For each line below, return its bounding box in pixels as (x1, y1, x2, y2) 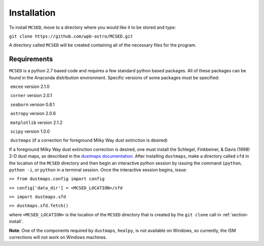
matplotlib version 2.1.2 (10, 120, 63, 125)
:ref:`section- (222, 211, 249, 217)
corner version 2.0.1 (10, 93, 52, 99)
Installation (9, 7, 56, 18)
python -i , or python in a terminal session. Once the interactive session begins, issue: (9, 166, 187, 173)
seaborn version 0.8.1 (10, 102, 55, 107)
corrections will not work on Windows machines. (9, 234, 107, 240)
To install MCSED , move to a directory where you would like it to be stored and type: (9, 24, 176, 30)
